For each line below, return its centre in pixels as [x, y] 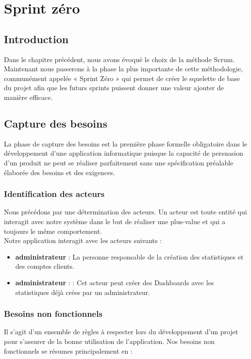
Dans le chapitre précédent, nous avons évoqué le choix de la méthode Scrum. [119, 59]
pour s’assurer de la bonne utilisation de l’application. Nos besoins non [109, 341]
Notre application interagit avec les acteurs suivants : [83, 240]
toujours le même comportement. [53, 231]
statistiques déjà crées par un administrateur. [83, 292]
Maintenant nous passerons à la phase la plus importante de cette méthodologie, [124, 69]
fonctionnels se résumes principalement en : [68, 351]
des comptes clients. [45, 266]
